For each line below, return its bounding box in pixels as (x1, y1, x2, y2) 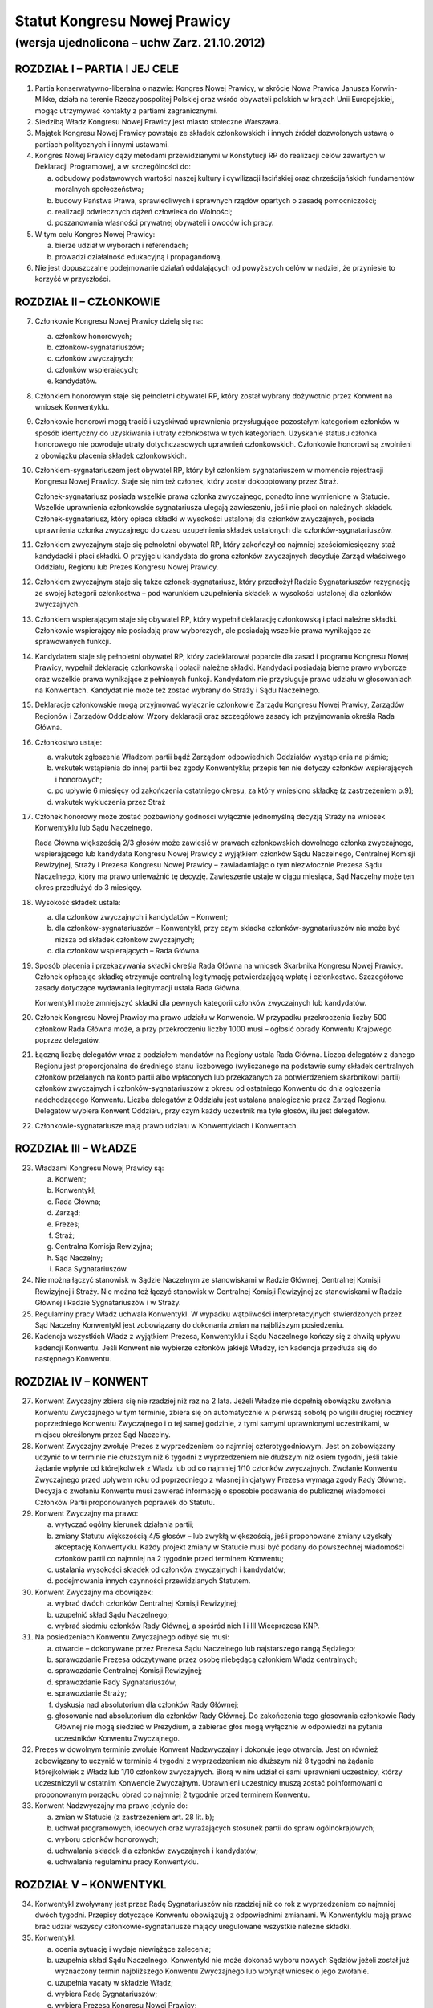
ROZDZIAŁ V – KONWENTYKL (14, 1878, 167, 1892)
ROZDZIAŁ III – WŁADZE (14, 1141, 137, 1156)
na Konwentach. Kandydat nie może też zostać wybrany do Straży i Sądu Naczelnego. (34, 685, 321, 695)
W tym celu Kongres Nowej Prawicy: (34, 229, 156, 239)
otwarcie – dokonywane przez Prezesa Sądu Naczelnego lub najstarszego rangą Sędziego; (55, 1643, 356, 1653)
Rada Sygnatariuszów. (55, 1264, 128, 1274)
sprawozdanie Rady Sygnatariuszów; (55, 1677, 178, 1687)
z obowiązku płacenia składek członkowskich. (34, 451, 188, 460)
